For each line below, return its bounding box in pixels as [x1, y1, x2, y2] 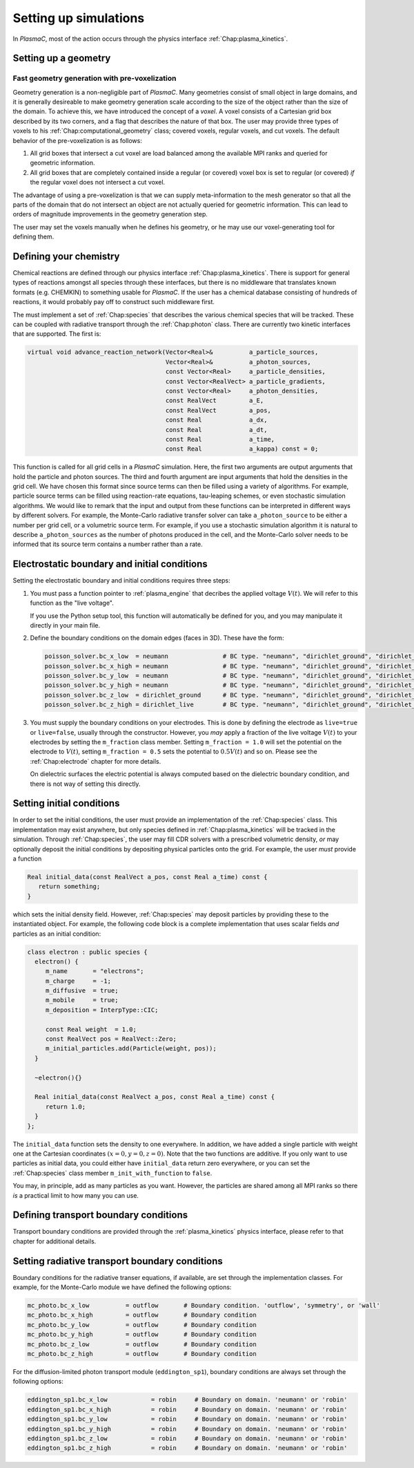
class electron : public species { [27, 948, 148, 956]
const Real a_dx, [165, 416, 268, 424]
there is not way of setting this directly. [30, 780, 141, 788]
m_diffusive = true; [45, 987, 119, 995]
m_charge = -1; [45, 977, 112, 985]
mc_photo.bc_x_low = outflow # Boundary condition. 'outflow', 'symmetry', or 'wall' [27, 1301, 381, 1310]
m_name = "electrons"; [45, 968, 144, 975]
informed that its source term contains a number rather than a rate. [12, 540, 203, 549]
